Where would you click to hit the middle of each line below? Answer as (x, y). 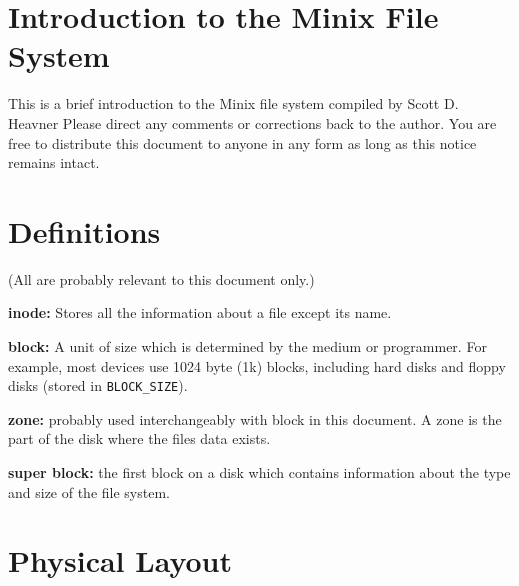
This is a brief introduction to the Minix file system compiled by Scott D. (233, 103)
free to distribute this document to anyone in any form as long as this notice (242, 142)
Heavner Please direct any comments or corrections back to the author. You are (252, 122)
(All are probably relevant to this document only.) (161, 278)
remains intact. (54, 162)
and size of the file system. (89, 491)
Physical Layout (120, 560)
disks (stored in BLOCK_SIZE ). (98, 385)
